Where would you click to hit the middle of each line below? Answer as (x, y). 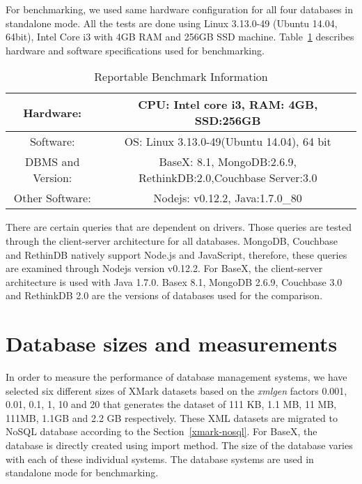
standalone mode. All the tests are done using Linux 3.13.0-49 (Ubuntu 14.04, (172, 23)
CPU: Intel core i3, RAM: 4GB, (228, 105)
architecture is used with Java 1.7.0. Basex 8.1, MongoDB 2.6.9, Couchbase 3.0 (174, 281)
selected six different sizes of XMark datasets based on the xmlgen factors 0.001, (176, 390)
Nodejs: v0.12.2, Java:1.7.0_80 (228, 198)
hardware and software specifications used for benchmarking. (135, 50)
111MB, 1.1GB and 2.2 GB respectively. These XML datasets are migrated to (172, 417)
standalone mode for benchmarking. (82, 472)
